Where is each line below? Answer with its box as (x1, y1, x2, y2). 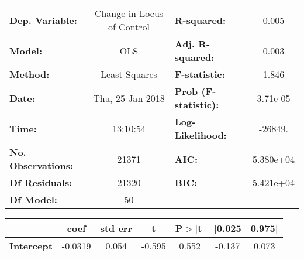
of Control (108, 20, 150, 33)
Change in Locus (94, 6, 164, 20)
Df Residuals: (9, 176, 72, 189)
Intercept (9, 239, 53, 252)
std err (100, 221, 132, 235)
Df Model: (9, 193, 57, 206)
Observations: (9, 159, 74, 172)
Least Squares (101, 67, 157, 81)
